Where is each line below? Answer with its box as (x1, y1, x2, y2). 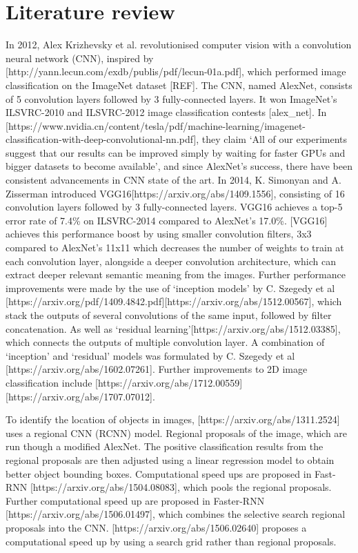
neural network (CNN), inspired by (6, 50, 154, 65)
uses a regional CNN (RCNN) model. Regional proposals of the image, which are (6, 425, 348, 440)
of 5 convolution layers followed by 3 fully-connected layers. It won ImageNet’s (6, 91, 337, 106)
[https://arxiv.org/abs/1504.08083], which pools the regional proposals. (30, 480, 332, 494)
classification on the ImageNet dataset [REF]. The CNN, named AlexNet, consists (6, 77, 352, 92)
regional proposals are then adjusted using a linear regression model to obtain (6, 452, 335, 467)
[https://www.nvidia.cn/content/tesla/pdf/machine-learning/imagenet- (6, 118, 306, 133)
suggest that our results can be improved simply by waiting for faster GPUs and (6, 145, 346, 159)
